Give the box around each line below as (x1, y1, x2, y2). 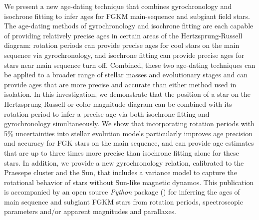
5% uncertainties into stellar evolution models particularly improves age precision (4, 128, 253, 138)
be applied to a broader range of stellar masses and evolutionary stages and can (4, 69, 248, 80)
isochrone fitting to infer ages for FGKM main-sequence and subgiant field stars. (4, 10, 250, 21)
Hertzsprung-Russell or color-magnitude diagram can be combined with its (4, 98, 232, 109)
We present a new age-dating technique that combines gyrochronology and (4, 1, 232, 11)
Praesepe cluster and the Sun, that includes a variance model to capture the (4, 167, 237, 178)
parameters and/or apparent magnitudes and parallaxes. (4, 206, 177, 217)
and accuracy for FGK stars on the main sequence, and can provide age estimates (4, 138, 254, 148)
